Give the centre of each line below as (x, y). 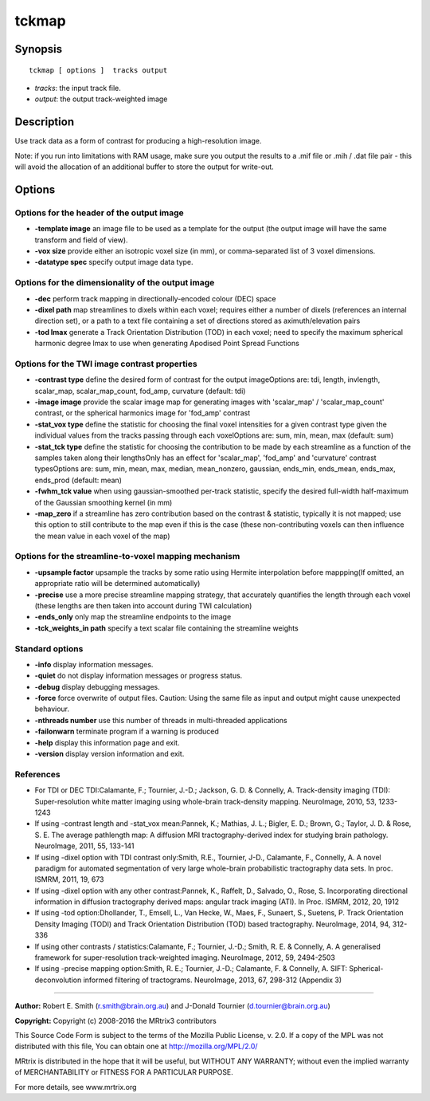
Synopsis (39, 49)
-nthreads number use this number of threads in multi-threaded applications (161, 720)
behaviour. (52, 709)
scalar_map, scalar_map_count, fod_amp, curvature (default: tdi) (140, 391)
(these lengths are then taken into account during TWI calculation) (143, 605)
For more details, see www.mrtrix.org (76, 1087)
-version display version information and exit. (109, 754)
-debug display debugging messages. (98, 686)
